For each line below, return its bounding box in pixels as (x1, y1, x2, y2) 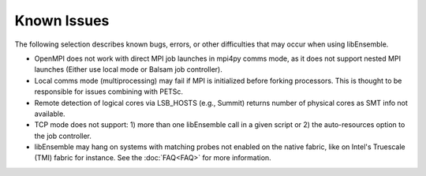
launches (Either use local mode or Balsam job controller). (34, 65, 222, 74)
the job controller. (34, 131, 92, 140)
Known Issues (14, 12, 110, 29)
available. (34, 109, 66, 118)
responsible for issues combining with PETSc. (34, 87, 184, 96)
